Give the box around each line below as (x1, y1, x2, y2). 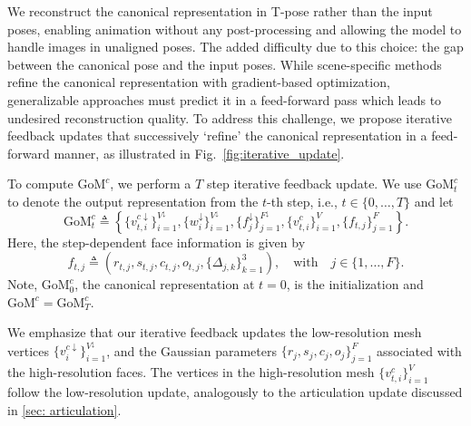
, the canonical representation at (74, 275, 255, 294)
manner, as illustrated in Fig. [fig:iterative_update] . (54, 143, 345, 162)
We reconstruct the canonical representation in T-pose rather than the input (7, 2, 433, 20)
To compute (7, 174, 74, 193)
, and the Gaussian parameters (106, 341, 277, 360)
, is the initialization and (286, 275, 424, 294)
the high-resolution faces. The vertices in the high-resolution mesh (7, 363, 375, 382)
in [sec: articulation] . (7, 401, 122, 420)
